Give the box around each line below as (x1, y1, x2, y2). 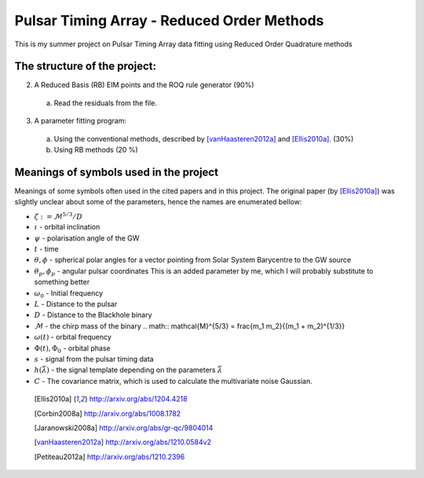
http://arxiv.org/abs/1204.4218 (89, 394, 188, 404)
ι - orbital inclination (34, 222, 101, 232)
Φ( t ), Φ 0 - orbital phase (34, 343, 111, 355)
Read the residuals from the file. (53, 98, 157, 108)
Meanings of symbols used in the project (14, 165, 219, 178)
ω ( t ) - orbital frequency (34, 333, 111, 342)
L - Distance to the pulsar (34, 300, 118, 309)
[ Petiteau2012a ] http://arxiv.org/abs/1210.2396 (34, 452, 185, 461)
